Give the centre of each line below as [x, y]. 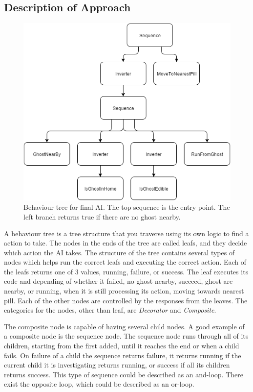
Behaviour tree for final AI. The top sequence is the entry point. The [127, 207]
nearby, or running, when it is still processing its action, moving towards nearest [124, 291]
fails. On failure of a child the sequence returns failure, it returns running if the [123, 355]
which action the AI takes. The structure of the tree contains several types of [119, 252]
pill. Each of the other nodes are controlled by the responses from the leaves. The [126, 300]
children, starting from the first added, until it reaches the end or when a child [122, 346]
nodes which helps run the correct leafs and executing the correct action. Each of [125, 262]
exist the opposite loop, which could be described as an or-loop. [99, 384]
